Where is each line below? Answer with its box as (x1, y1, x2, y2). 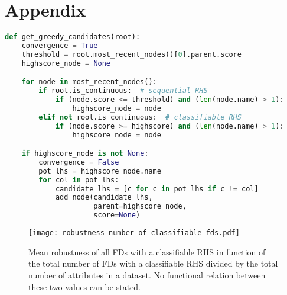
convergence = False (38, 158, 119, 166)
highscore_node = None (21, 59, 111, 68)
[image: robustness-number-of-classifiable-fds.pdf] (28, 229, 240, 238)
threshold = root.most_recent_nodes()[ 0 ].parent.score (21, 50, 242, 59)
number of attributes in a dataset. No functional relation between (28, 268, 266, 281)
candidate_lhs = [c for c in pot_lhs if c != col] (55, 184, 259, 193)
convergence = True (21, 41, 98, 50)
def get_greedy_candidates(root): (5, 33, 141, 41)
